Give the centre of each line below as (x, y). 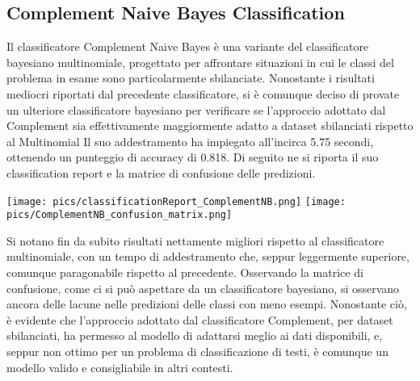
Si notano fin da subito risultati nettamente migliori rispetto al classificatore (195, 240)
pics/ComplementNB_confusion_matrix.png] (120, 215)
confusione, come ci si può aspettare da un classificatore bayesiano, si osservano (203, 288)
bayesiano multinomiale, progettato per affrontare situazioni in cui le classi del (200, 62)
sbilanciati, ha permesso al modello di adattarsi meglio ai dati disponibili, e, (195, 335)
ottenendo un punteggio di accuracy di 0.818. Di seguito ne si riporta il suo (193, 157)
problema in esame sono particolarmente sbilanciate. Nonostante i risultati (191, 78)
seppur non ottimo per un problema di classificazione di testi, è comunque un (197, 352)
